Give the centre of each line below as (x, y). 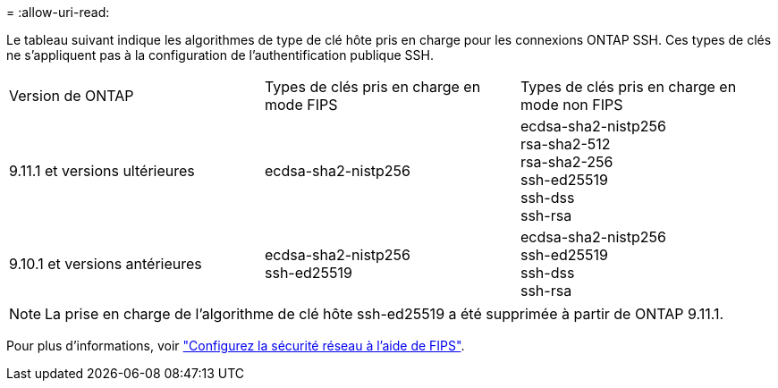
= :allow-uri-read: (58, 12)
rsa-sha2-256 (567, 162)
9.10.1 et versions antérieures (106, 264)
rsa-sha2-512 (565, 144)
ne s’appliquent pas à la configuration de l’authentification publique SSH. (220, 55)
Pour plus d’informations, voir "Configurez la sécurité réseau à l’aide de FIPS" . (236, 346)
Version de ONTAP (72, 96)
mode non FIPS (571, 105)
